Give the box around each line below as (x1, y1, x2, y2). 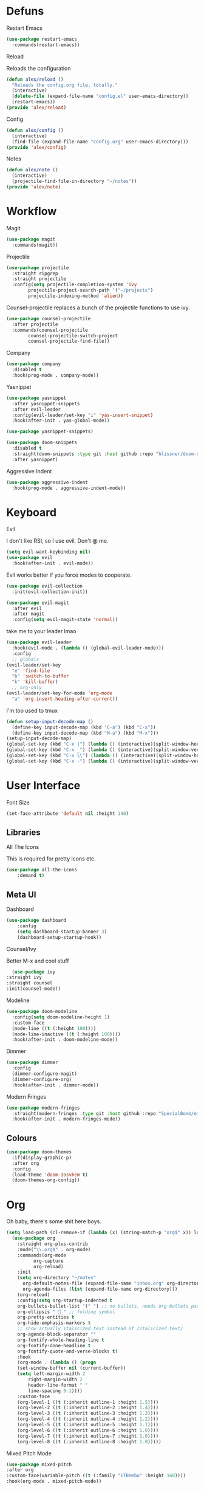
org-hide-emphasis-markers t (17, 1320, 91, 1326)
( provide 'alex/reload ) (6, 105, 67, 111)
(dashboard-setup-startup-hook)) (17, 934, 102, 940)
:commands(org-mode (17, 1252, 67, 1258)
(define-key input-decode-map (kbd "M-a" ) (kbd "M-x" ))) (12, 730, 159, 736)
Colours (6, 1133, 38, 1143)
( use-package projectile (6, 264, 69, 271)
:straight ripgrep (12, 270, 59, 276)
